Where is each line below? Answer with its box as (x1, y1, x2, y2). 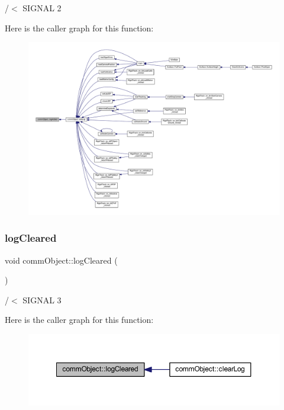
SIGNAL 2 (22, 2, 62, 14)
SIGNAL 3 (22, 293, 62, 306)
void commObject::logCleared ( (5, 254, 118, 266)
